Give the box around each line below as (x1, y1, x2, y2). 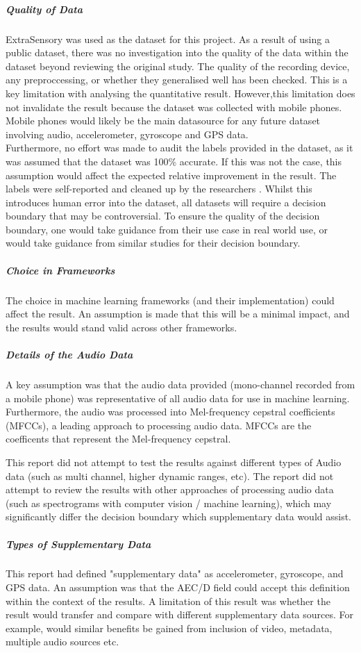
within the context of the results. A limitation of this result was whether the (6, 593, 330, 608)
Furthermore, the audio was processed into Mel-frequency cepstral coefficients (6, 404, 335, 419)
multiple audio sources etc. (6, 634, 119, 649)
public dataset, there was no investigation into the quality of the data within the (6, 45, 349, 60)
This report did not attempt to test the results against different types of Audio (6, 454, 342, 469)
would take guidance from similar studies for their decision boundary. (6, 235, 301, 250)
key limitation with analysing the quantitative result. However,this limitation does (6, 85, 355, 100)
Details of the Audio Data (6, 347, 133, 361)
